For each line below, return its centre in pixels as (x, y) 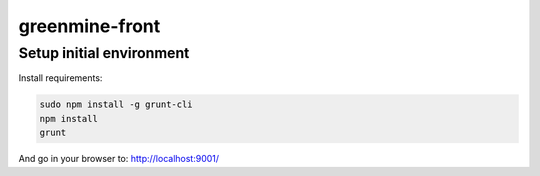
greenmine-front (89, 26)
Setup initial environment (104, 53)
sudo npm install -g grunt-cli (116, 104)
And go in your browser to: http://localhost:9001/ (119, 159)
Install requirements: (60, 78)
